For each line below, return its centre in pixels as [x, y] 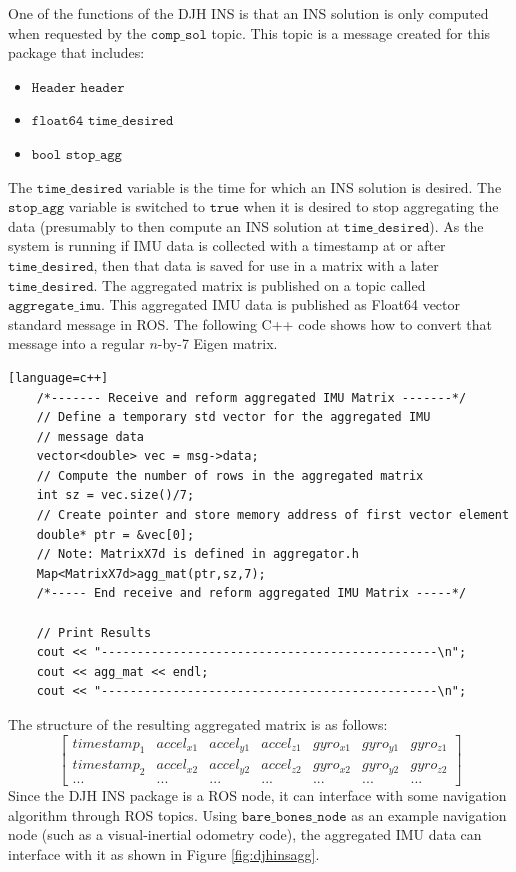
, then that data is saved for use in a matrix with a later [266, 264]
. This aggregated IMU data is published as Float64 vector [280, 304]
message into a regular [76, 343]
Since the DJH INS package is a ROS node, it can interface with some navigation [257, 795]
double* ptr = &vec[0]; [115, 534]
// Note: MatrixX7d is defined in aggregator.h [197, 554]
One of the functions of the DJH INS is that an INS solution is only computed [248, 13]
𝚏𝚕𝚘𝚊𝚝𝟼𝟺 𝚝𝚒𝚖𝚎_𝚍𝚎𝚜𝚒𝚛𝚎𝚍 [102, 121]
